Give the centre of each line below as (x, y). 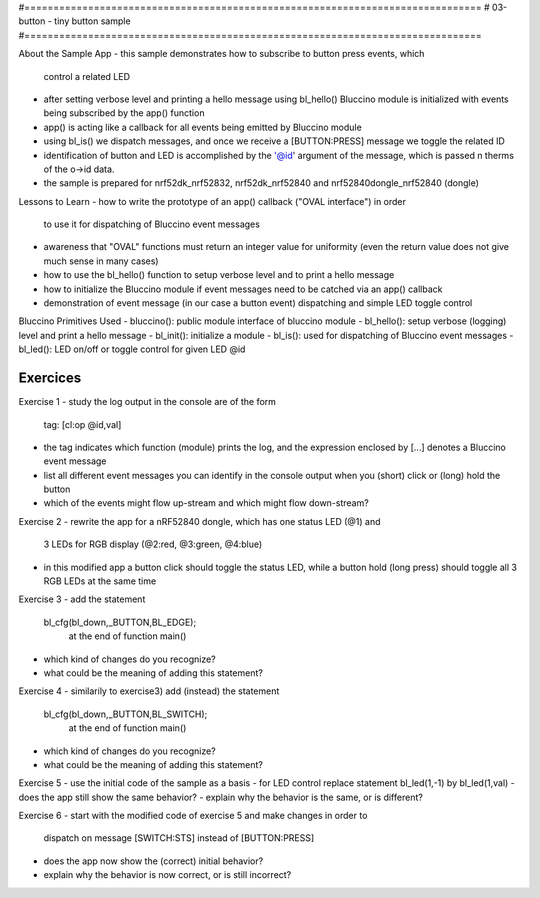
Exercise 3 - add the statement (82, 599)
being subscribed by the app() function (124, 113)
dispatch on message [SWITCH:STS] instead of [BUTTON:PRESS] (179, 838)
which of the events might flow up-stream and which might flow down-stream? (206, 503)
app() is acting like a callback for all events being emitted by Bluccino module (202, 127)
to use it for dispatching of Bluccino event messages (151, 224)
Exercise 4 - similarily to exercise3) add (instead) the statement (149, 691)
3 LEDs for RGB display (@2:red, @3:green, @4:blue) (153, 544)
